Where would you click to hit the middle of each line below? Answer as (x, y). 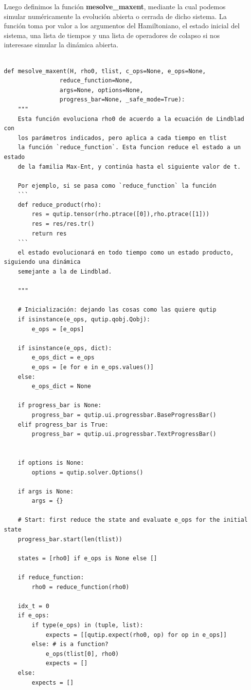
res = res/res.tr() (63, 224)
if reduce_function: (51, 578)
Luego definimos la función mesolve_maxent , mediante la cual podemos (115, 6)
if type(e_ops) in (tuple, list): (88, 625)
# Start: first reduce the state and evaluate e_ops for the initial (133, 520)
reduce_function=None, (96, 81)
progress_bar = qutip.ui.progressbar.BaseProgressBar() (124, 415)
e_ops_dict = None (61, 386)
